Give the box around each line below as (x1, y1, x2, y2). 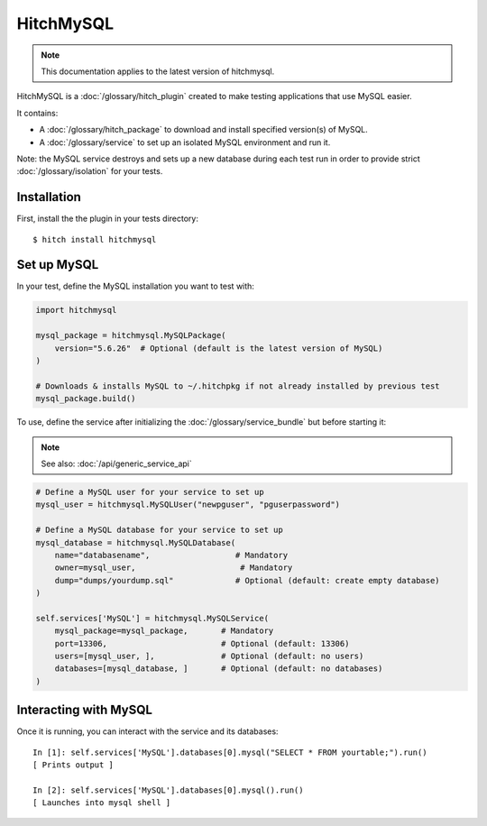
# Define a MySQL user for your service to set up (35, 487, 265, 497)
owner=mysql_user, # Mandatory (54, 563, 293, 573)
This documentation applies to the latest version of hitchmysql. (41, 66, 275, 77)
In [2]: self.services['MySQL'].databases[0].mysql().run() (32, 785, 304, 795)
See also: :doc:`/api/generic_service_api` (41, 458, 193, 469)
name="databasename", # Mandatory (54, 550, 289, 560)
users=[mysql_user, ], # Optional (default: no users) (54, 651, 364, 662)
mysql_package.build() (35, 393, 136, 404)
